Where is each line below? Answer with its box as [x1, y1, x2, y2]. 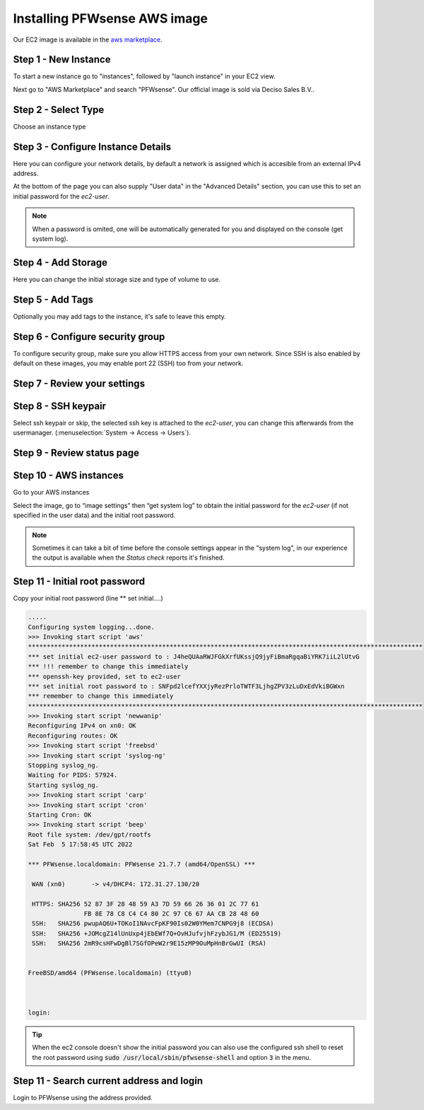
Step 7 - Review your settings [13, 377, 145, 389]
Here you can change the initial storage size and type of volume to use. [13, 275, 221, 283]
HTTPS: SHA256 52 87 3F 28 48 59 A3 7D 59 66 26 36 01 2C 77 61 [32, 899, 259, 908]
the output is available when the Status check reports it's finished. [32, 553, 225, 562]
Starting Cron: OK [28, 811, 92, 819]
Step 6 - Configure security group [13, 331, 165, 343]
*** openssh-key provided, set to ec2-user [28, 672, 182, 680]
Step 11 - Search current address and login [13, 1075, 204, 1087]
